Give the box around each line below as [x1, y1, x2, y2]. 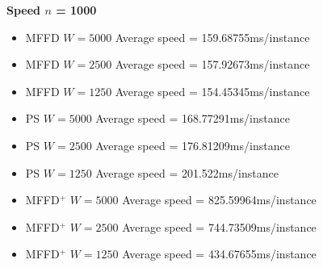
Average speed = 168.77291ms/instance [95, 110, 290, 127]
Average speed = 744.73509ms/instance [122, 218, 317, 235]
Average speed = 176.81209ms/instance [95, 136, 290, 153]
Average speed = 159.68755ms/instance [115, 28, 310, 45]
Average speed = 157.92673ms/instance [115, 56, 310, 73]
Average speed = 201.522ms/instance [95, 164, 279, 181]
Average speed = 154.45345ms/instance [115, 82, 310, 99]
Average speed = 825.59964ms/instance [122, 191, 317, 208]
